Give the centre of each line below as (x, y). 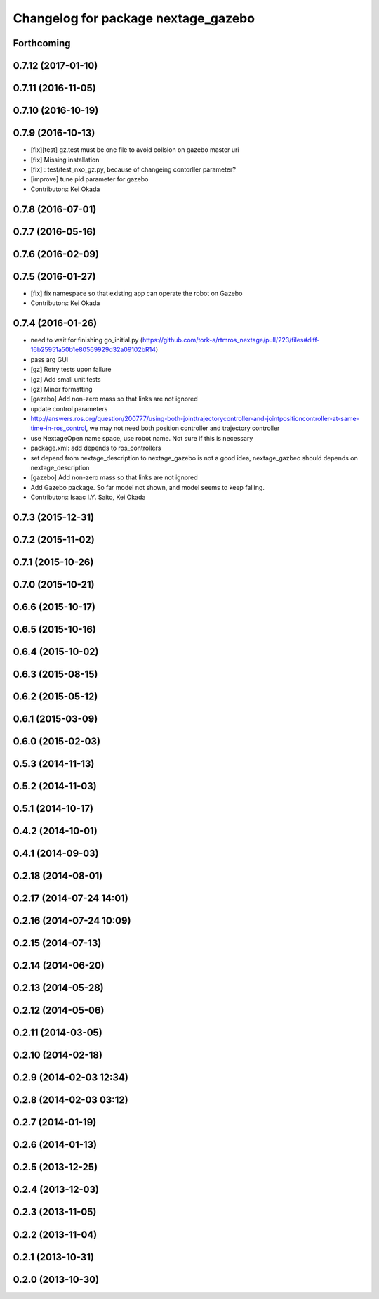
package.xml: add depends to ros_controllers (96, 448)
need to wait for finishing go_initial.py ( (87, 340)
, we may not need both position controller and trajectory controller (183, 428)
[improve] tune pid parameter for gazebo (89, 179)
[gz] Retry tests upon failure (71, 370)
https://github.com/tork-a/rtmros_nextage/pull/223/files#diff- (231, 340)
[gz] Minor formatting (61, 389)
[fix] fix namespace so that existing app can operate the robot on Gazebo (137, 293)
